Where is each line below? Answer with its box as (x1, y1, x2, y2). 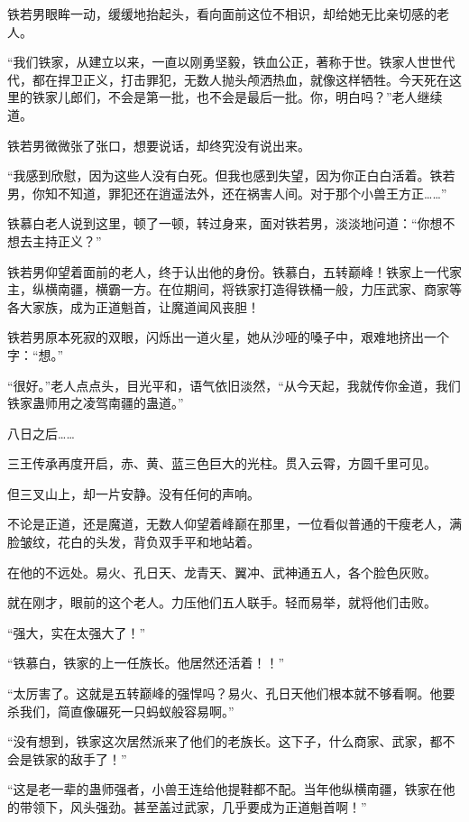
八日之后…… (7, 423, 75, 442)
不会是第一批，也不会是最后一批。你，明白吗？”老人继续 (107, 88, 443, 106)
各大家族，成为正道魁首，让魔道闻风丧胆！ (7, 297, 260, 316)
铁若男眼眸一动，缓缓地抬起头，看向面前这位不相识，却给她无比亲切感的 (7, 5, 437, 23)
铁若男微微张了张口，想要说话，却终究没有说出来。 (7, 135, 310, 154)
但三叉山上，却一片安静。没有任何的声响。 (7, 484, 260, 503)
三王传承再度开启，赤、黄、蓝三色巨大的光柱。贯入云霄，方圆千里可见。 (7, 454, 437, 473)
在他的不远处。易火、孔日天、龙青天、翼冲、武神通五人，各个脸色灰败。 (7, 562, 437, 581)
